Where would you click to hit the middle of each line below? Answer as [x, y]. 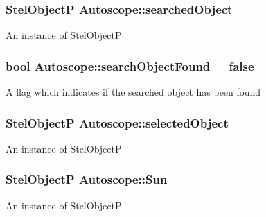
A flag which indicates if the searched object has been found [133, 92]
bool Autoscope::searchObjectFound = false [130, 66]
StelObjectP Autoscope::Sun [87, 179]
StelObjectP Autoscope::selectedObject [117, 122]
